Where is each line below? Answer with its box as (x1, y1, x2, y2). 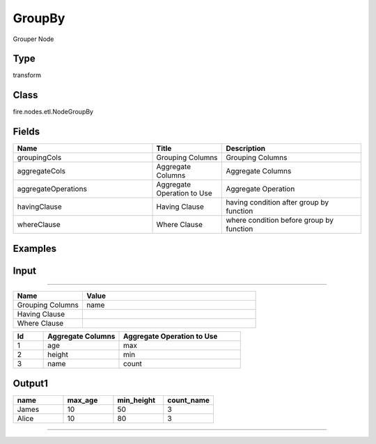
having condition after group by (226, 198, 329, 207)
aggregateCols (17, 166, 66, 176)
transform (13, 71, 42, 79)
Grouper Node (13, 35, 54, 43)
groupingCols (17, 153, 62, 163)
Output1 (13, 377, 49, 389)
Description (226, 143, 266, 153)
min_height (117, 395, 156, 405)
